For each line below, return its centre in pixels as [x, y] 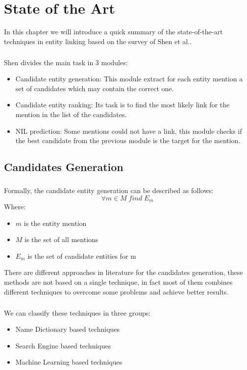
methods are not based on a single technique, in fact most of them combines [118, 282]
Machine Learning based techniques [69, 362]
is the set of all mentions [62, 239]
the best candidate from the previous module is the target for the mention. [128, 140]
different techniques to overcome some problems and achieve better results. [116, 291]
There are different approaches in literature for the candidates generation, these [123, 272]
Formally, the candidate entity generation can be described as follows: [109, 190]
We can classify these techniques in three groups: [77, 312]
